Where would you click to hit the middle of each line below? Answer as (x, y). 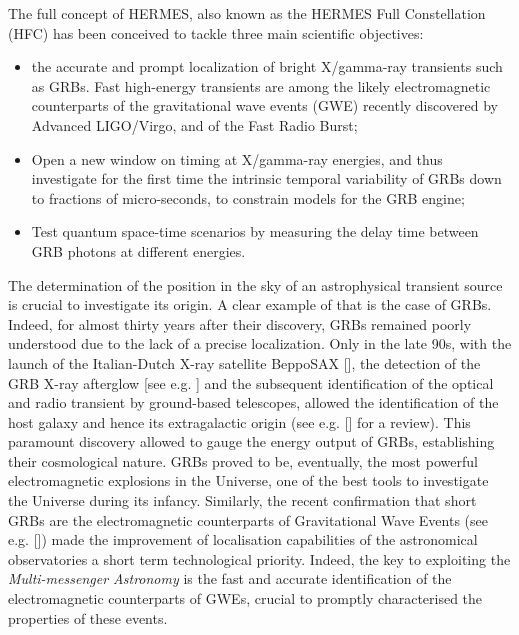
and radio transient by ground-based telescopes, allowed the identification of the (253, 402)
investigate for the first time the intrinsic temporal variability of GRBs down (266, 178)
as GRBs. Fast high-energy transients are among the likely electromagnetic (261, 85)
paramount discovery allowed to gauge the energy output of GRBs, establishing (251, 441)
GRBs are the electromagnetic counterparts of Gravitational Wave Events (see (248, 519)
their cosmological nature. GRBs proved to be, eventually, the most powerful (243, 460)
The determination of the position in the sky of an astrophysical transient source (255, 284)
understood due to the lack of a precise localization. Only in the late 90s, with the (260, 343)
